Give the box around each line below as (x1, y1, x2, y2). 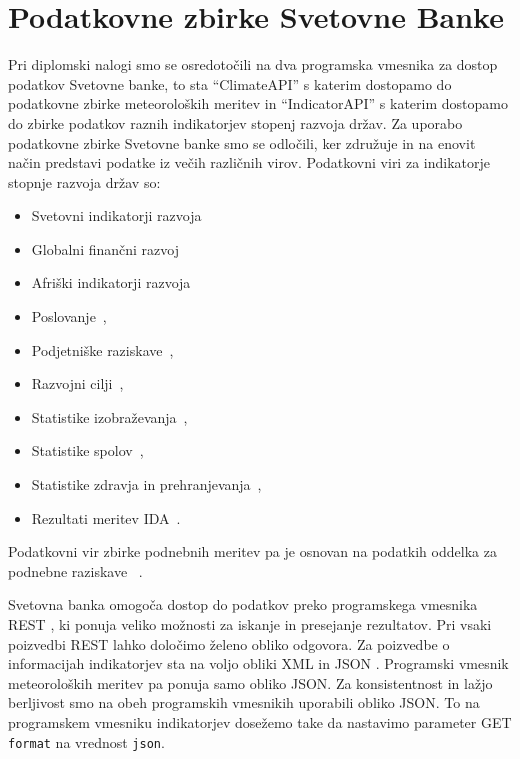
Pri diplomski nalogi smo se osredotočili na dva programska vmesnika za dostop (8, 54, 498, 75)
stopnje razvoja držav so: (8, 171, 161, 192)
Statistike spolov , (31, 440, 144, 461)
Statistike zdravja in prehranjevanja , (31, 474, 262, 495)
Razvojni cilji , (31, 373, 124, 394)
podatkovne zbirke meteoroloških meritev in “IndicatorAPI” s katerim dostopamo (8, 93, 508, 114)
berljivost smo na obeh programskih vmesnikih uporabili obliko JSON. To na (8, 692, 480, 713)
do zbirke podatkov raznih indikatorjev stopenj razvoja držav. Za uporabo (8, 112, 463, 133)
